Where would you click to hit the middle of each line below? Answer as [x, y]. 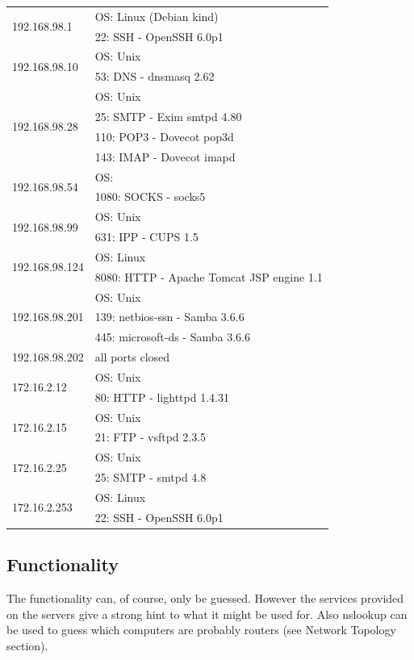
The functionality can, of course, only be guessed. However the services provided [205, 598]
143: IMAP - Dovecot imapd [165, 156]
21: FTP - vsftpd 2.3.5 [151, 437]
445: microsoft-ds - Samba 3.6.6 [172, 337]
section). [27, 645]
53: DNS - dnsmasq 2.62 [155, 76]
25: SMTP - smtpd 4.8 [151, 477]
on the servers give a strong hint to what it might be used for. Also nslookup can [207, 614]
